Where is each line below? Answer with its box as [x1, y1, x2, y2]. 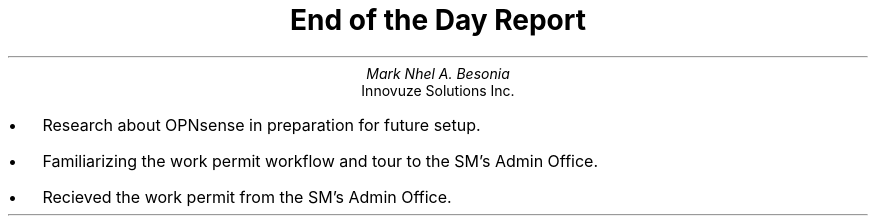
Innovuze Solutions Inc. [361, 81, 515, 99]
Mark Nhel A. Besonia [366, 64, 510, 82]
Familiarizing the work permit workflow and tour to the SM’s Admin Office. [42, 150, 598, 171]
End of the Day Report [290, 3, 586, 37]
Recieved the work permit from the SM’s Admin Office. [42, 186, 452, 207]
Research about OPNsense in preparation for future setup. [42, 114, 481, 135]
